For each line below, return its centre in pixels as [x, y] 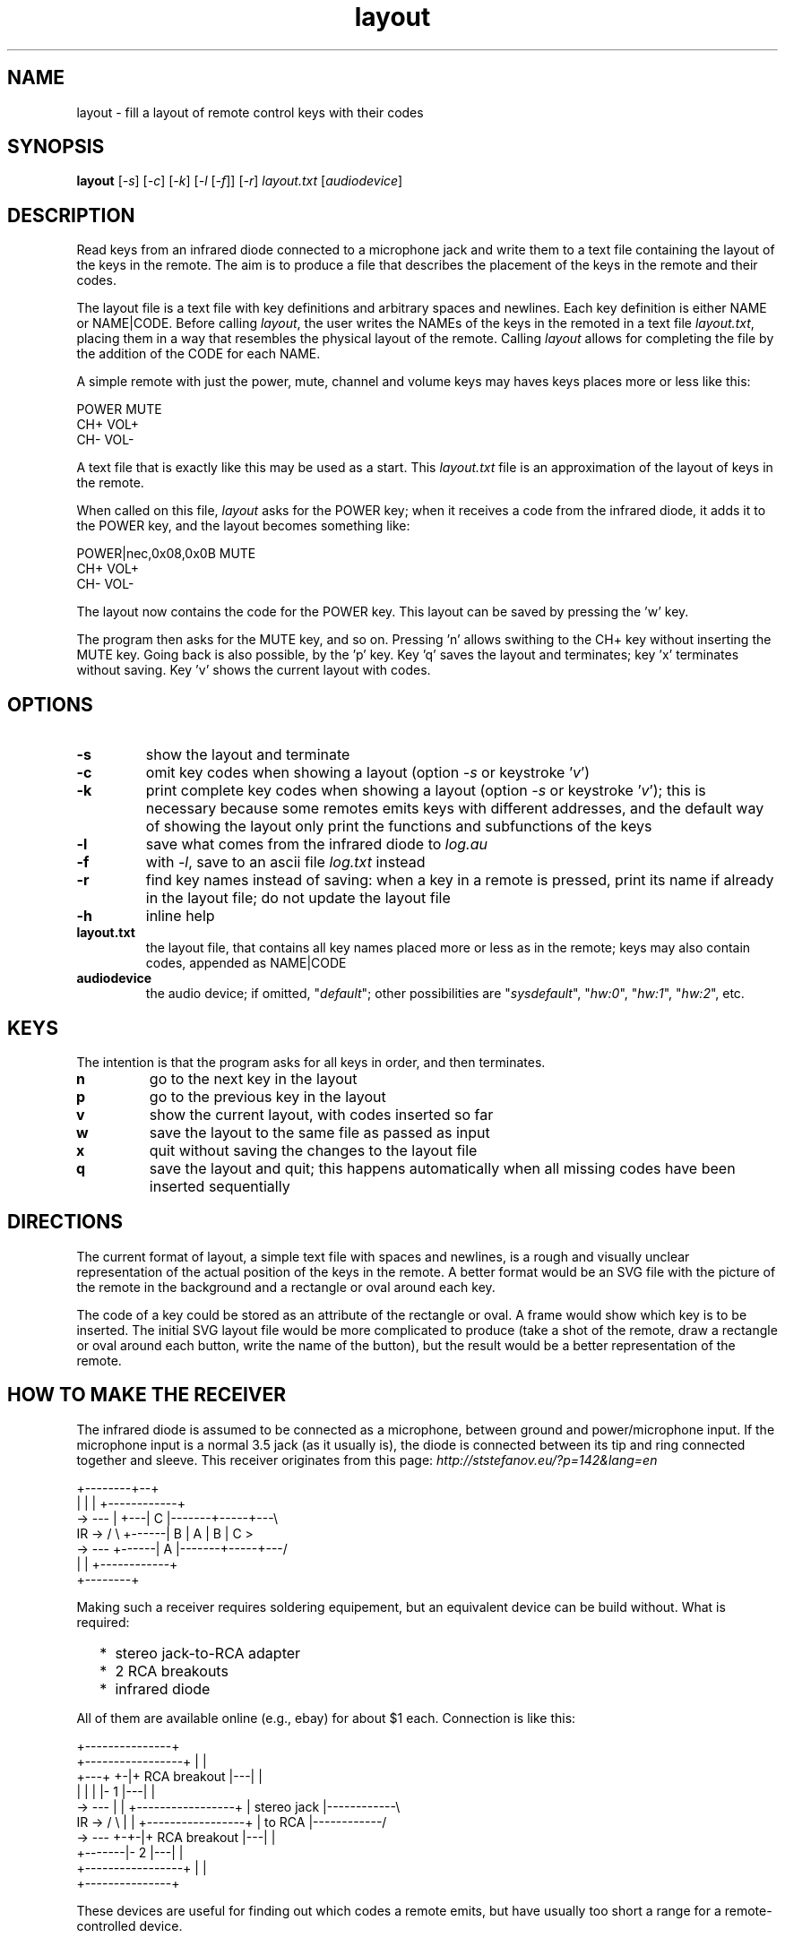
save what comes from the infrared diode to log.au [316, 844]
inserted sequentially [220, 1186]
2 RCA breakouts [172, 1671]
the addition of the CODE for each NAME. [198, 354]
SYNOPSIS [56, 147]
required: [103, 1622]
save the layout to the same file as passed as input [319, 1132]
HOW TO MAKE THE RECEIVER [147, 1395]
